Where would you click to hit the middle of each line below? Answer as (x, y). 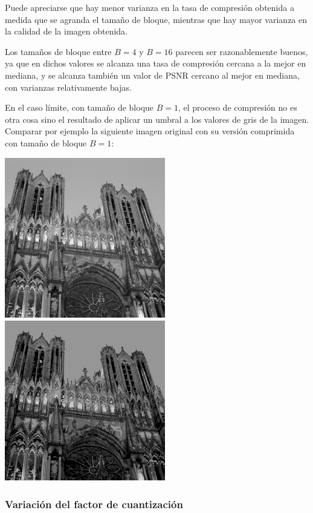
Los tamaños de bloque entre (58, 51)
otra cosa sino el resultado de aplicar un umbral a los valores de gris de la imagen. (157, 119)
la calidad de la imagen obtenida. (66, 31)
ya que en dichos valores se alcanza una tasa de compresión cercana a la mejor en (156, 63)
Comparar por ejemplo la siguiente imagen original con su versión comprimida (150, 131)
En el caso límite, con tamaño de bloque (79, 107)
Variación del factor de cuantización (94, 504)
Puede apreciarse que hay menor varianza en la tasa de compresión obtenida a (150, 7)
